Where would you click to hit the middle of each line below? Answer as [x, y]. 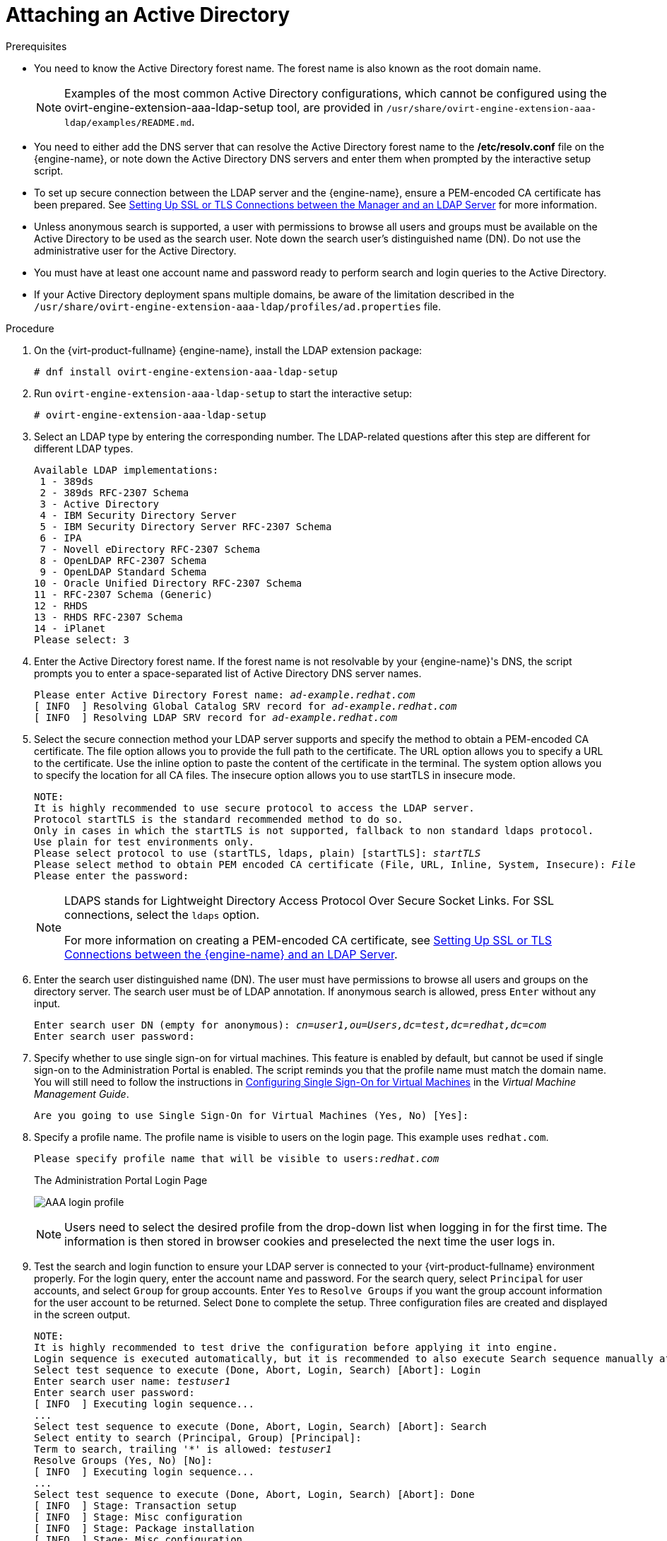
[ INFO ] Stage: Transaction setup [135, 1505]
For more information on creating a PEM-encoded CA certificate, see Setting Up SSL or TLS [308, 940]
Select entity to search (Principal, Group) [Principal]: [198, 1437]
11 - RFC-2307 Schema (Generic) [123, 594]
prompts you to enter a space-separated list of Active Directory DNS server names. [228, 673]
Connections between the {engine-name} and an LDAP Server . [231, 954]
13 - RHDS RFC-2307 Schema [108, 617]
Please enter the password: [112, 875]
